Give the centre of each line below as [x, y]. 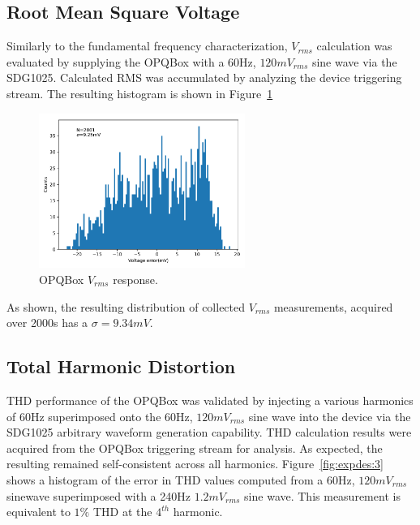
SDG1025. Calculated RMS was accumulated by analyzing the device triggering [204, 77]
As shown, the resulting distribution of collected [126, 306]
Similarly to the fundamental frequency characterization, [147, 46]
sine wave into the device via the [330, 416]
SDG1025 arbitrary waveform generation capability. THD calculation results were [209, 432]
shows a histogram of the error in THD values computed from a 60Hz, [181, 479]
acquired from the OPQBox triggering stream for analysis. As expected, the [195, 448]
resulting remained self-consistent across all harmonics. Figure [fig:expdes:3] [195, 464]
